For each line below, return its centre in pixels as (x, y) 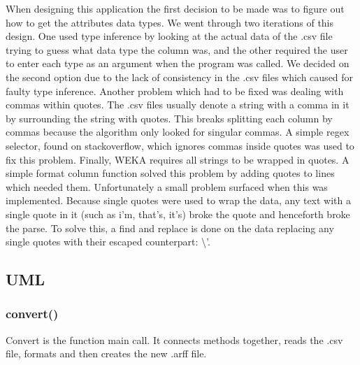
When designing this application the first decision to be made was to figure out (175, 8)
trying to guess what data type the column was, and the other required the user (177, 49)
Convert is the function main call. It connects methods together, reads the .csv (174, 339)
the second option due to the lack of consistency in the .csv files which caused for (180, 77)
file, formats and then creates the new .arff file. (106, 353)
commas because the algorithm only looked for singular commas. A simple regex (178, 132)
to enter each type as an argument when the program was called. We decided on (178, 63)
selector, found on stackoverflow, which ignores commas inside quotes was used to (180, 145)
